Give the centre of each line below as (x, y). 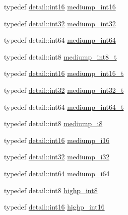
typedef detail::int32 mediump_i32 (57, 157)
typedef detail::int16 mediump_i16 (57, 140)
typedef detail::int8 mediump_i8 (53, 123)
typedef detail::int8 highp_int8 (51, 190)
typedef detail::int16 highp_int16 (54, 207)
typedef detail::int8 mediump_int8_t (61, 56)
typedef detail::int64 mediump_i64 (57, 173)
